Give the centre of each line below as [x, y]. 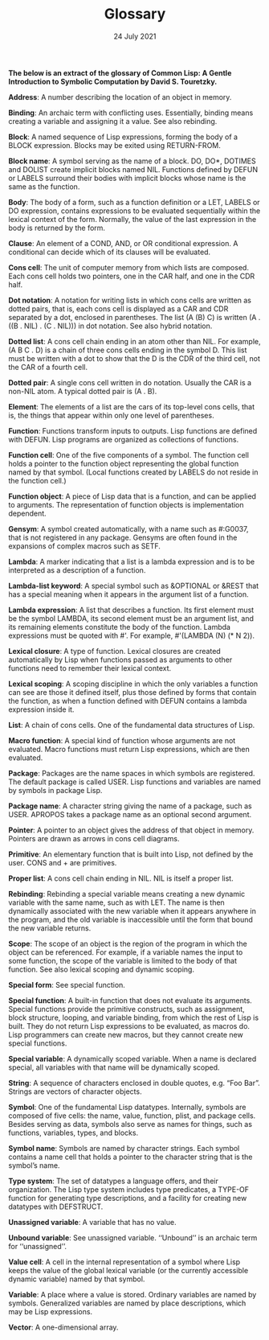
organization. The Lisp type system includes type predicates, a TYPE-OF [129, 1189]
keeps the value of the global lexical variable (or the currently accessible [128, 1270]
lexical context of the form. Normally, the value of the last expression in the [132, 219]
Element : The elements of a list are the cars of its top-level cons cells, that [132, 406]
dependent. [27, 513]
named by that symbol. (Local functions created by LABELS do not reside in [133, 472]
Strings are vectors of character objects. [75, 1091]
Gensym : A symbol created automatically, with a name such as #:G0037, [128, 528]
